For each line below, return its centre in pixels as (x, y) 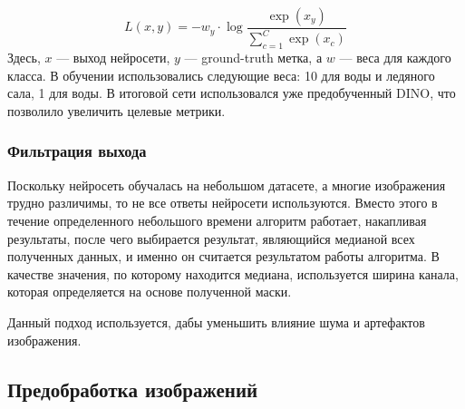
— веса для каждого (395, 58)
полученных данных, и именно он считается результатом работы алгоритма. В (223, 256)
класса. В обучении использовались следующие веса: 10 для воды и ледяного (221, 75)
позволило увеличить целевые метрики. (116, 110)
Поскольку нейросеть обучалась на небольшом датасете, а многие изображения (227, 185)
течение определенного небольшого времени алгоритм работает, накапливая (217, 220)
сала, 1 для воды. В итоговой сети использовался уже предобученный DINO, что (232, 93)
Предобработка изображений (133, 389)
